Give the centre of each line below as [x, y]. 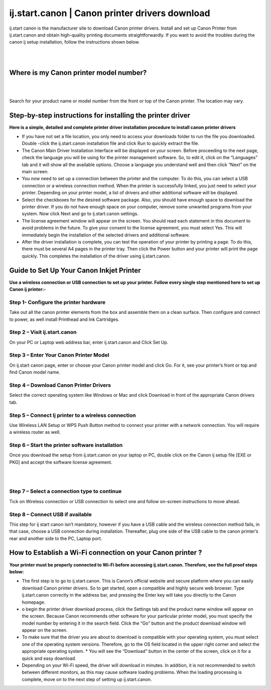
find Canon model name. [35, 372]
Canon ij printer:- [28, 289]
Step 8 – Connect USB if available [51, 514]
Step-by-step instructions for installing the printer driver [100, 115]
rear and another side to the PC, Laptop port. [56, 538]
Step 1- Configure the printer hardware [57, 302]
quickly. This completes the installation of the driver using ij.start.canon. [96, 256]
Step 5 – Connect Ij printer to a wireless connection [73, 415]
